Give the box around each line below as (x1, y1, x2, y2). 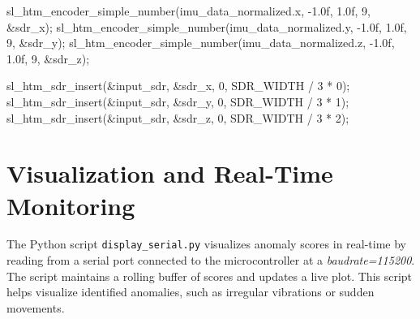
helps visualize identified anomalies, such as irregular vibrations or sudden (6, 283, 375, 300)
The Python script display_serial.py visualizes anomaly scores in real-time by (6, 235, 406, 252)
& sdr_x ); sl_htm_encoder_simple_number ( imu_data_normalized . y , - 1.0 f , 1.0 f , (6, 18, 407, 35)
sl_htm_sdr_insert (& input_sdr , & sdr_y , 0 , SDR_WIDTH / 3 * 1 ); (6, 93, 349, 110)
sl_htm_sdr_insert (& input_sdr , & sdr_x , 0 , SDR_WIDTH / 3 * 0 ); (6, 77, 350, 94)
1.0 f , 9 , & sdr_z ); (6, 50, 90, 67)
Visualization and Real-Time (6, 157, 333, 190)
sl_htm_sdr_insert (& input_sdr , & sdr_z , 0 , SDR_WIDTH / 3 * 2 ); (6, 109, 349, 126)
